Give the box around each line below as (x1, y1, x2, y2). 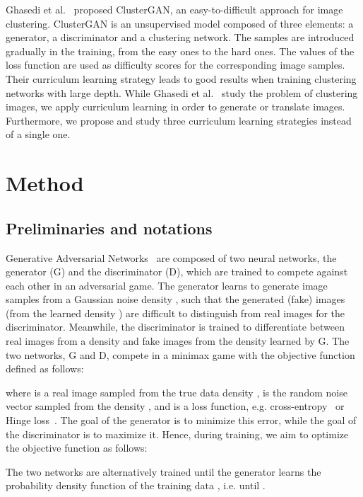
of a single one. (6, 127, 71, 142)
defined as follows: (6, 361, 84, 376)
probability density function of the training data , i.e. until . (6, 478, 266, 493)
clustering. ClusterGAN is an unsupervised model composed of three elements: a (6, 16, 354, 30)
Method (6, 168, 84, 198)
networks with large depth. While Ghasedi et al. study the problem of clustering (6, 85, 358, 100)
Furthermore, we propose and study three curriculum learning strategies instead (6, 113, 352, 127)
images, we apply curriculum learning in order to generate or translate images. (6, 99, 345, 114)
